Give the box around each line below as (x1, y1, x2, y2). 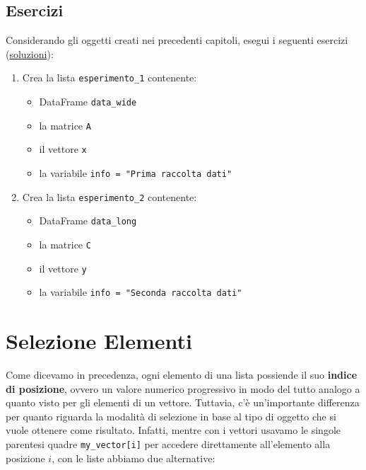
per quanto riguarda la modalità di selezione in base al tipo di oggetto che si (6, 408, 336, 423)
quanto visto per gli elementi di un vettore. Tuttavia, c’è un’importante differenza (6, 395, 360, 410)
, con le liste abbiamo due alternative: (52, 450, 216, 465)
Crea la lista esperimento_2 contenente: (22, 189, 197, 204)
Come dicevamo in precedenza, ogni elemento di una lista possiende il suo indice (6, 367, 358, 382)
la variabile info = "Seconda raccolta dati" (39, 285, 242, 299)
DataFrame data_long (39, 213, 137, 228)
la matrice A (39, 117, 91, 132)
